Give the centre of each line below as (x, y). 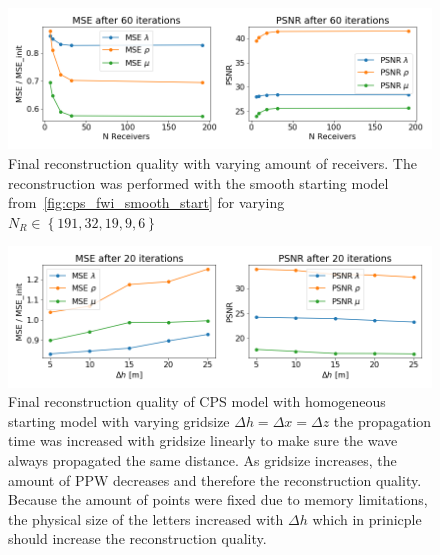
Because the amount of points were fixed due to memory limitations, (218, 499)
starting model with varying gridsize (119, 420)
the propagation (382, 420)
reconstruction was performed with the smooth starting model (198, 182)
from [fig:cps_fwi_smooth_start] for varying (146, 202)
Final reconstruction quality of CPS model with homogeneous (197, 401)
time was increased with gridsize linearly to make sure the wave (203, 440)
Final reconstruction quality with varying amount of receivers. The (212, 162)
